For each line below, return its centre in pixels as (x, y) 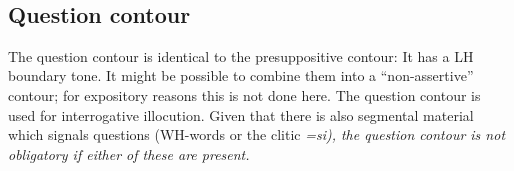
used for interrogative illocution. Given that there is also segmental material (241, 114)
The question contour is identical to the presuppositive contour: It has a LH (241, 55)
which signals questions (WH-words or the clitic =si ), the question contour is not (257, 134)
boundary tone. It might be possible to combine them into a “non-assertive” (241, 75)
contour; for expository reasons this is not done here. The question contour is (244, 94)
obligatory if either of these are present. (129, 153)
